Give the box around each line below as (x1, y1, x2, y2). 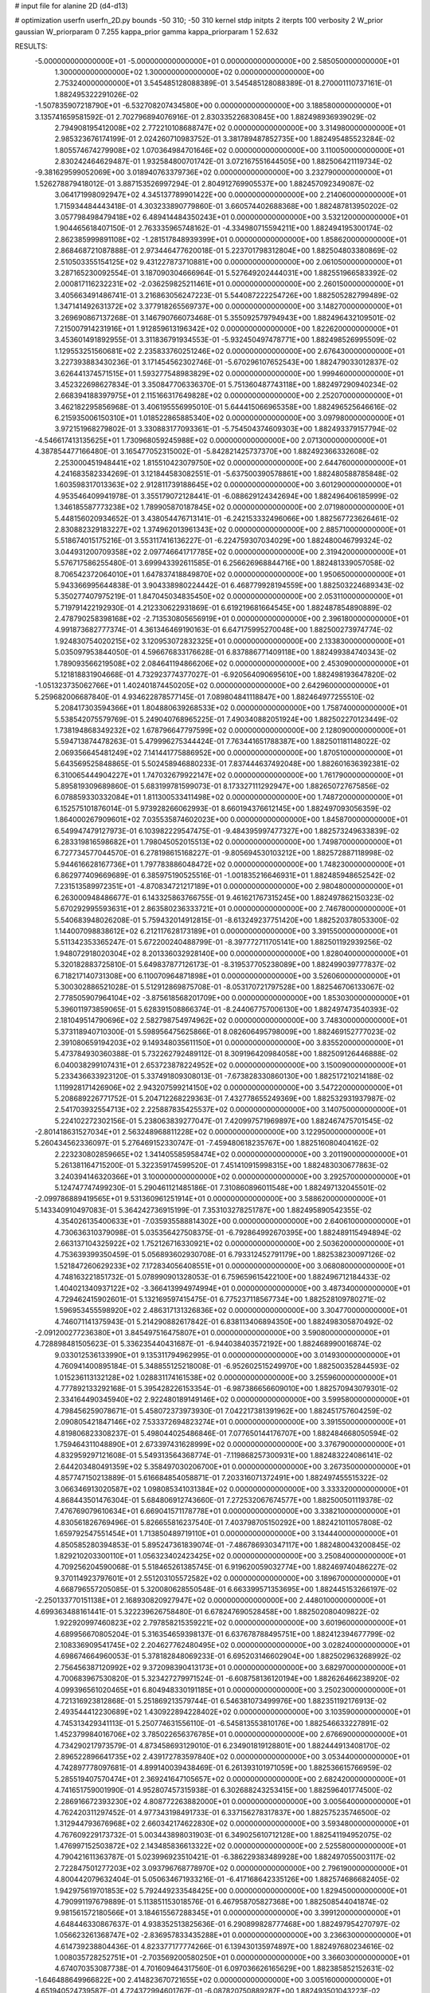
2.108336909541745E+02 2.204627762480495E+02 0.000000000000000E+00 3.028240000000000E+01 (54, 1641, 410, 1650)
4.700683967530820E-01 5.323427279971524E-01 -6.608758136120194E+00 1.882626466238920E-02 (54, 1674, 400, 1684)
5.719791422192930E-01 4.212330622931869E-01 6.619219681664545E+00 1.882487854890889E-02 (54, 603, 393, 612)
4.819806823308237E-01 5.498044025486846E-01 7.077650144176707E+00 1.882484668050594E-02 (54, 1428, 399, 1438)
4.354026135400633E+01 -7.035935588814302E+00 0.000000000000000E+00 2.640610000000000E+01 (54, 1217, 412, 1226)
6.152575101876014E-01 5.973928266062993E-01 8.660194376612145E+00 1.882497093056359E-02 (54, 804, 392, 813)
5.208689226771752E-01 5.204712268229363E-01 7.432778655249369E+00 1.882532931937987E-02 (54, 1093, 397, 1103)
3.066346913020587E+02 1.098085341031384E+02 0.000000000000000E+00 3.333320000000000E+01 (54, 1484, 409, 1494)
